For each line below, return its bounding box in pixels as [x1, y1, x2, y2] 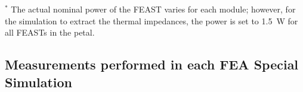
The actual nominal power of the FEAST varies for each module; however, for [11, 3, 296, 15]
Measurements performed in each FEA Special [5, 55, 299, 74]
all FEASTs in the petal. [5, 26, 95, 39]
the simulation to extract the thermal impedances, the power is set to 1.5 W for [5, 14, 298, 27]
